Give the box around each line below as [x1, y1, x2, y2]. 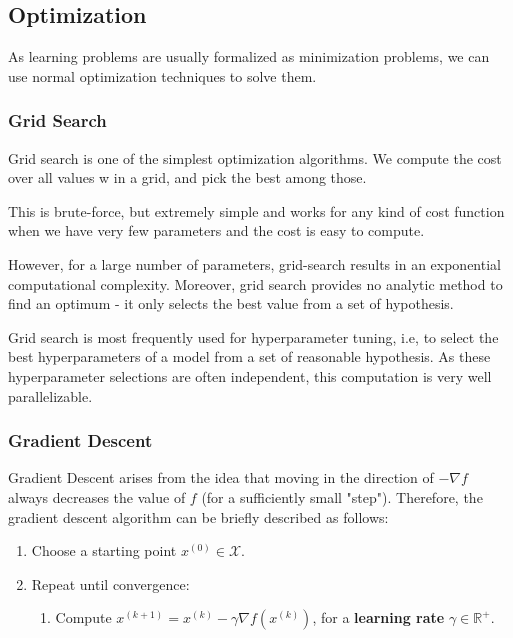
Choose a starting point [31, 540, 177, 561]
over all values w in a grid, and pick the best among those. [8, 167, 367, 188]
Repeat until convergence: [31, 573, 190, 594]
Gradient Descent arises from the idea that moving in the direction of [8, 467, 434, 488]
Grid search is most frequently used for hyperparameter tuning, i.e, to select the [8, 326, 499, 347]
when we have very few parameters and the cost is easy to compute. [8, 220, 425, 241]
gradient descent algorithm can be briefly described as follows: [8, 506, 389, 527]
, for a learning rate [312, 607, 445, 628]
